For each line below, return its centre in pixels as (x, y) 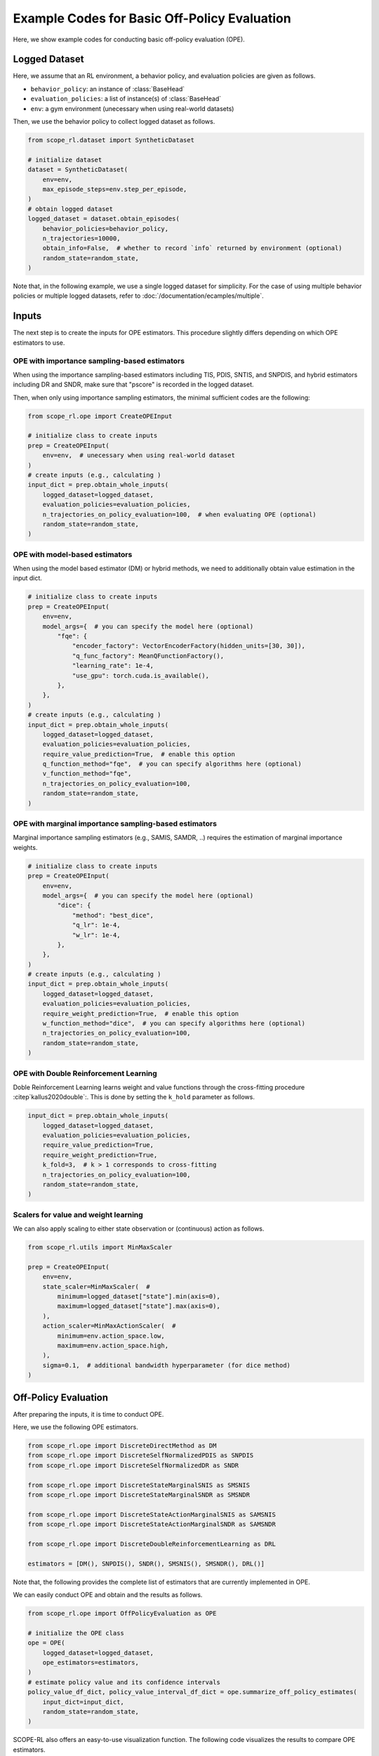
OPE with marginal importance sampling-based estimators (115, 824)
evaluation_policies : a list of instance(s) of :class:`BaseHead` (126, 99)
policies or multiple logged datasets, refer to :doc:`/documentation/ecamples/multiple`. (138, 296)
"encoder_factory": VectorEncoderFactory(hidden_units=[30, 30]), (188, 646)
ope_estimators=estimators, (91, 1663)
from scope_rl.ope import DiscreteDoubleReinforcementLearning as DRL (152, 1544)
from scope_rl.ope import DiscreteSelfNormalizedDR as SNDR (133, 1465)
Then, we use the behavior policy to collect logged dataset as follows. (114, 122)
